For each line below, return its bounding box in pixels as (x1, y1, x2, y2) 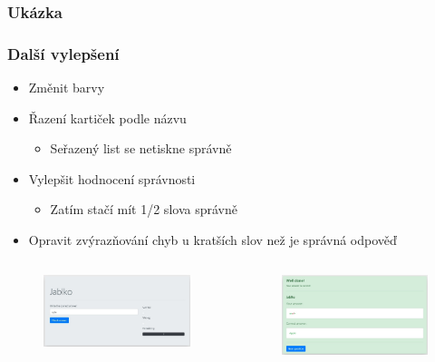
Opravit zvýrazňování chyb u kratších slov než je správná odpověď (28, 230, 397, 249)
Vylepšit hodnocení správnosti (28, 169, 196, 188)
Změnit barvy (28, 78, 105, 97)
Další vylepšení (7, 42, 120, 64)
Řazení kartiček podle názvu (28, 108, 187, 127)
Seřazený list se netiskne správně (50, 139, 232, 158)
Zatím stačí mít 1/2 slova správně (50, 200, 237, 219)
